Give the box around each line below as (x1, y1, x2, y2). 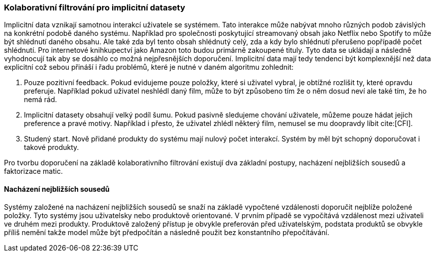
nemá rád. (24, 95, 57, 104)
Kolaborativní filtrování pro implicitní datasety (4, 2, 185, 12)
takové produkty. (24, 143, 79, 152)
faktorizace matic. (4, 167, 63, 176)
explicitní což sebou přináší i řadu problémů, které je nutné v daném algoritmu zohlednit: (4, 63, 294, 72)
